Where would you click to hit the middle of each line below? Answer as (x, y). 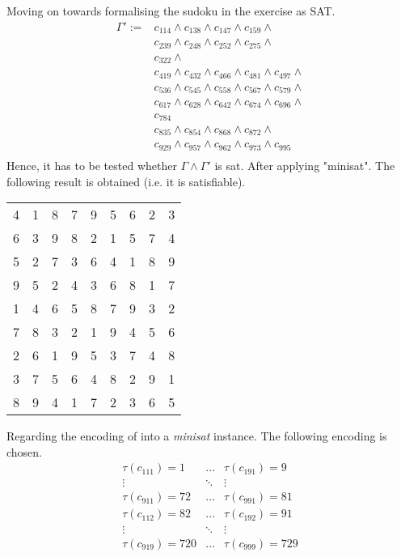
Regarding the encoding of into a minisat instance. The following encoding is (197, 436)
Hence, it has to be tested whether (92, 165)
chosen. (25, 451)
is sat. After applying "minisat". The (305, 165)
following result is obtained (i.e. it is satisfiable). (126, 181)
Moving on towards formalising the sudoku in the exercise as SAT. (171, 11)
